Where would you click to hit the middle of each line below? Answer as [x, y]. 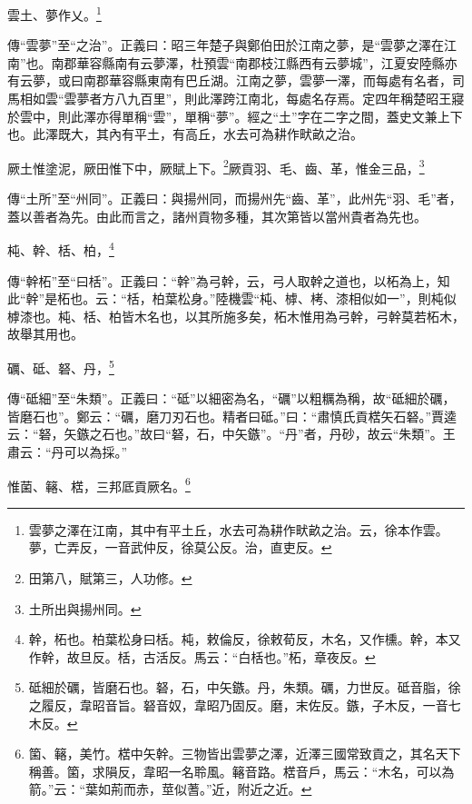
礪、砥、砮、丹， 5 [61, 366]
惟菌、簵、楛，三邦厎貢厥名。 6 [99, 484]
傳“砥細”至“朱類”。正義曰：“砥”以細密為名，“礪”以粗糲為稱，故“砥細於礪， [231, 398]
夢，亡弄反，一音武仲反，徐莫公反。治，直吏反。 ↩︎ [180, 547]
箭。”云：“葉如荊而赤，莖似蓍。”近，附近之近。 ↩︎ [170, 789]
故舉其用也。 [45, 334]
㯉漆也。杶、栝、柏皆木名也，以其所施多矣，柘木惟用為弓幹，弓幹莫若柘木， [236, 316]
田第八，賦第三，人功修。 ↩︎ [110, 577]
